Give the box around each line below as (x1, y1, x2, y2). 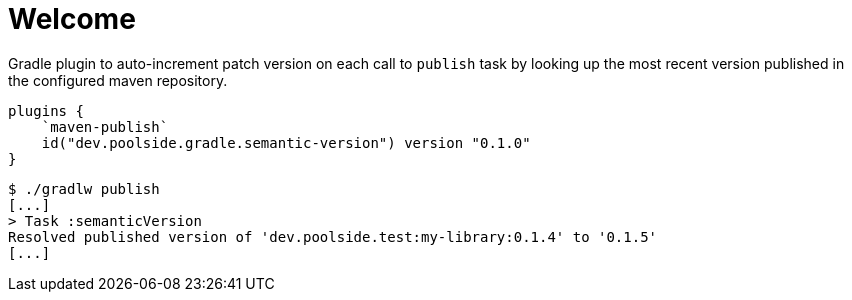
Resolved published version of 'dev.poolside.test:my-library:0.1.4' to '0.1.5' (8, 228, 658, 245)
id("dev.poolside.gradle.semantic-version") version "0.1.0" (41, 134, 531, 151)
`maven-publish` (41, 118, 169, 135)
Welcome (8, 2, 136, 36)
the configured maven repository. (8, 71, 228, 89)
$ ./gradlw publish (8, 180, 160, 197)
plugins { (8, 102, 84, 119)
